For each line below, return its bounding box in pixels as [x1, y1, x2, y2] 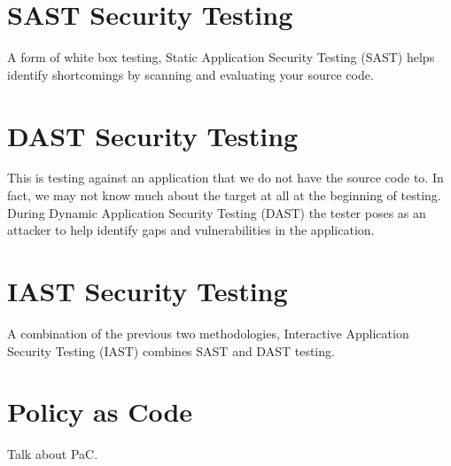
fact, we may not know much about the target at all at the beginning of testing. [7, 186, 441, 205]
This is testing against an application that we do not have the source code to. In [7, 168, 444, 187]
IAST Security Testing [7, 273, 288, 308]
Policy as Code [7, 393, 193, 430]
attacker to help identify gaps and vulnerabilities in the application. [7, 221, 375, 239]
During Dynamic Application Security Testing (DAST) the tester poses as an [7, 203, 426, 221]
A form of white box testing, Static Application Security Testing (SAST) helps [7, 48, 435, 66]
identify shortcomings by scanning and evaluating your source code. [7, 65, 374, 83]
